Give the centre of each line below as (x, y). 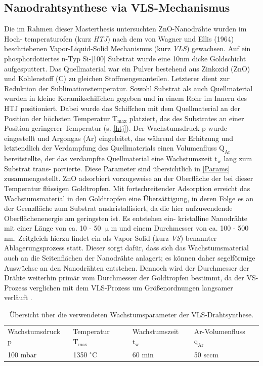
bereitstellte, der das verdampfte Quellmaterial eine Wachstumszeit (108, 158)
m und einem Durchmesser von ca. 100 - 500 (180, 228)
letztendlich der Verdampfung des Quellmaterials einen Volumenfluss (111, 148)
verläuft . (18, 297)
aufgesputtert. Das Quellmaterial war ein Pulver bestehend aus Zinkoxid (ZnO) (127, 68)
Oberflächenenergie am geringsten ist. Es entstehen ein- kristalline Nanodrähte (126, 218)
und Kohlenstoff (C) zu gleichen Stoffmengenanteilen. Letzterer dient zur (117, 78)
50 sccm (206, 354)
